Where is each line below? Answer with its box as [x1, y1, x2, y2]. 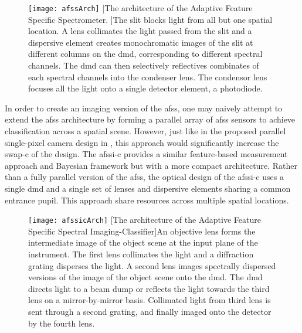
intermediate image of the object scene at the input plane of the [28, 236, 258, 249]
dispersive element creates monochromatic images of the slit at [28, 36, 253, 48]
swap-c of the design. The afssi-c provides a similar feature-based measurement [5, 148, 288, 160]
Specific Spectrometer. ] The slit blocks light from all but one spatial [28, 13, 273, 25]
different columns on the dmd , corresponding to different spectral [28, 47, 263, 60]
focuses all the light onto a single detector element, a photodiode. [28, 82, 263, 94]
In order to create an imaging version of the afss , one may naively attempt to [5, 101, 283, 114]
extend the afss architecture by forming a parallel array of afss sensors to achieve [5, 113, 296, 125]
